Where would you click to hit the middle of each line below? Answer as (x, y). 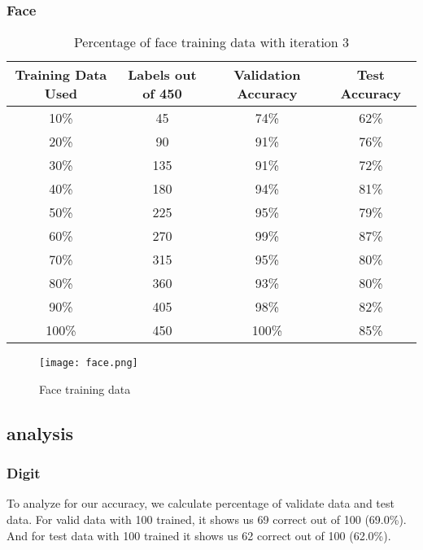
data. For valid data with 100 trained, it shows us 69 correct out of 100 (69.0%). (207, 519)
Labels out (162, 75)
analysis (40, 432)
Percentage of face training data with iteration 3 (211, 42)
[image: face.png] (89, 363)
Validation (267, 75)
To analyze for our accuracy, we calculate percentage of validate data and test (201, 503)
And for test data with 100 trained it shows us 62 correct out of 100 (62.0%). (199, 535)
